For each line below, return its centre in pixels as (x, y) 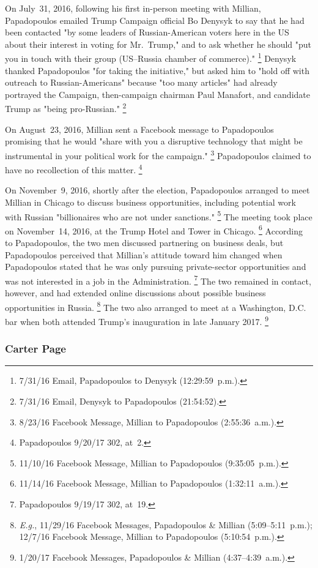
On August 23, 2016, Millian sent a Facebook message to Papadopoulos (139, 129)
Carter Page (35, 349)
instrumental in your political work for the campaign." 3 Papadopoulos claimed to (158, 154)
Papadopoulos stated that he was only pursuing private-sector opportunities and (156, 267)
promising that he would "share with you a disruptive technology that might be (154, 141)
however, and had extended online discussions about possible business (135, 293)
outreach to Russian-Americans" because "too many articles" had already (141, 82)
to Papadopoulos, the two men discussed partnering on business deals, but (144, 243)
